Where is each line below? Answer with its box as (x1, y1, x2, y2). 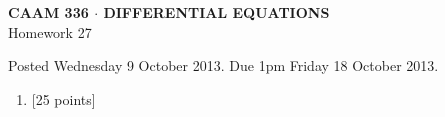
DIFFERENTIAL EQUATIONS (103, 2, 330, 22)
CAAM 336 (8, 2, 89, 22)
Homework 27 (8, 21, 92, 42)
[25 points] (31, 88, 96, 109)
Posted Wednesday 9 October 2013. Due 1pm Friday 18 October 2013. (8, 55, 439, 76)
